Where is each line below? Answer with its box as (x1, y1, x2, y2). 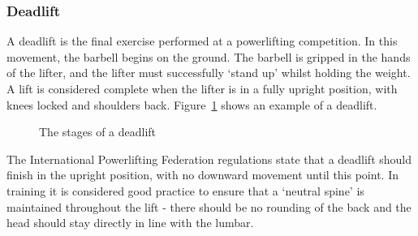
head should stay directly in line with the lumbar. (6, 214, 254, 231)
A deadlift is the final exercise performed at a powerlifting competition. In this (6, 32, 398, 49)
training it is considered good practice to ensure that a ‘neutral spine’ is (6, 182, 364, 199)
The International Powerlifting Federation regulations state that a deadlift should (6, 150, 412, 167)
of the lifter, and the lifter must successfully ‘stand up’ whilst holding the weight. (6, 64, 411, 81)
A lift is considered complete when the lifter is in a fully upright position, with (6, 80, 398, 97)
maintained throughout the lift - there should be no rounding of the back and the (6, 198, 412, 215)
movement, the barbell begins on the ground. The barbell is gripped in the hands (6, 48, 411, 65)
